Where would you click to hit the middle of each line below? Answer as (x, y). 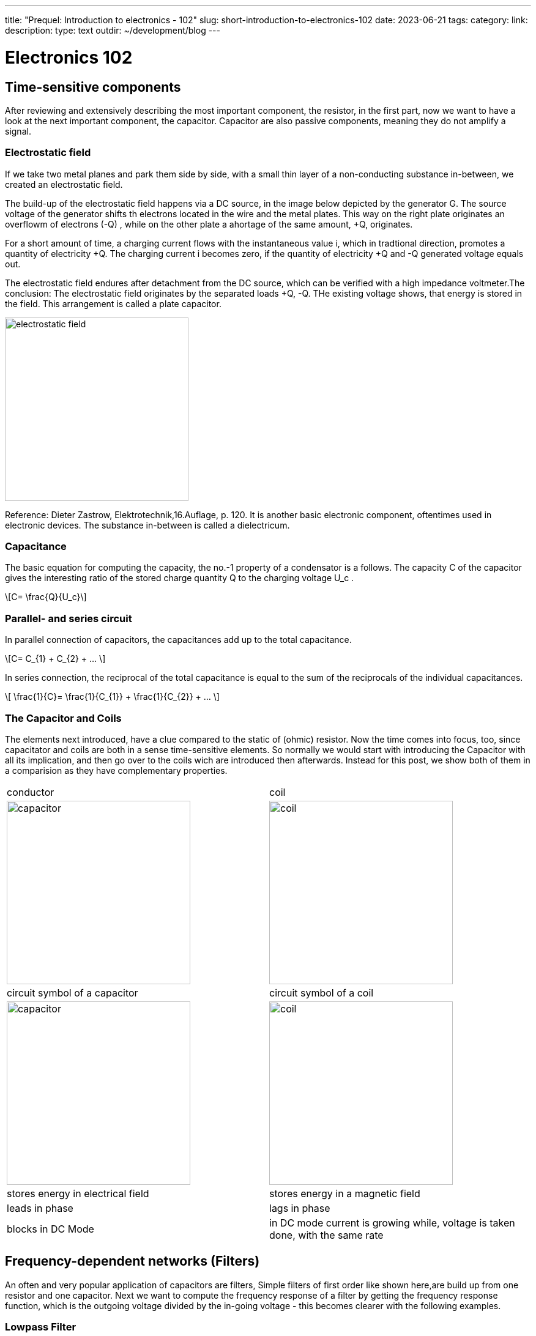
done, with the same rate (326, 1235)
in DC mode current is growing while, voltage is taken (392, 1223)
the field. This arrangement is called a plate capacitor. (113, 303)
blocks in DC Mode (50, 1229)
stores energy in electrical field (78, 1193)
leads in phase (40, 1208)
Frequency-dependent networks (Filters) (132, 1261)
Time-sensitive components (93, 87)
